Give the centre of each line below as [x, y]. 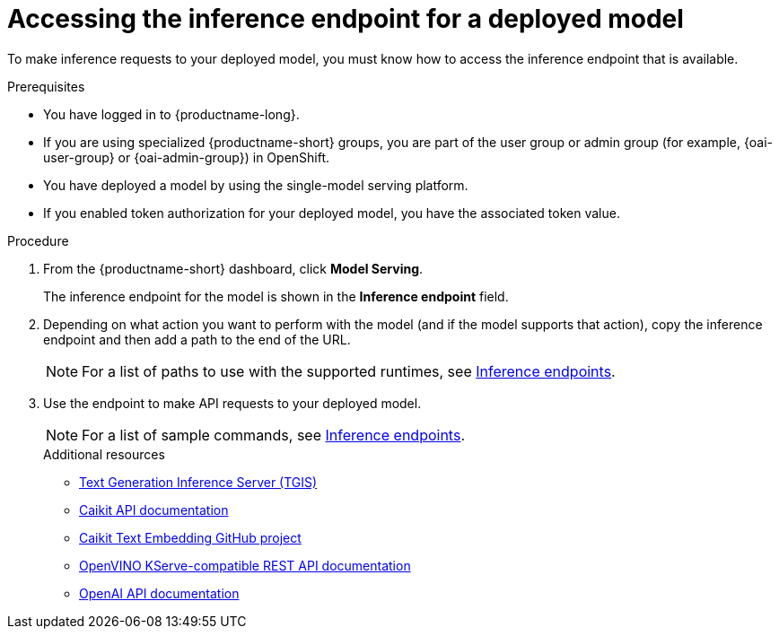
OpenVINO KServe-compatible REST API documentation [245, 565]
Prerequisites [46, 86]
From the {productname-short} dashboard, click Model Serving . [233, 268]
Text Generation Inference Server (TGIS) [198, 482]
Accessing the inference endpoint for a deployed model [346, 19]
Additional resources [104, 454]
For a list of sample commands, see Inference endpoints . [273, 435]
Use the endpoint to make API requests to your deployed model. [232, 403]
